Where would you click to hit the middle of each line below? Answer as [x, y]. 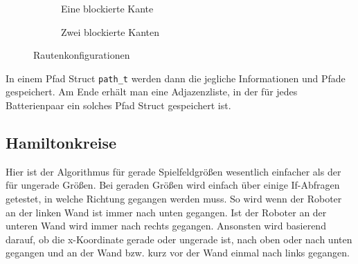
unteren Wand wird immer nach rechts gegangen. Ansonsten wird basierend [166, 226]
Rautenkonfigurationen [82, 55]
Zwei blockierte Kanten [110, 31]
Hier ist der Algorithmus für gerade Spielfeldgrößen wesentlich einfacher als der [173, 171]
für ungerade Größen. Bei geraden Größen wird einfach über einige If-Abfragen [173, 185]
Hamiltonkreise [61, 143]
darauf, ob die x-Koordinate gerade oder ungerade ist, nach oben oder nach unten [179, 239]
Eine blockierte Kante [107, 8]
